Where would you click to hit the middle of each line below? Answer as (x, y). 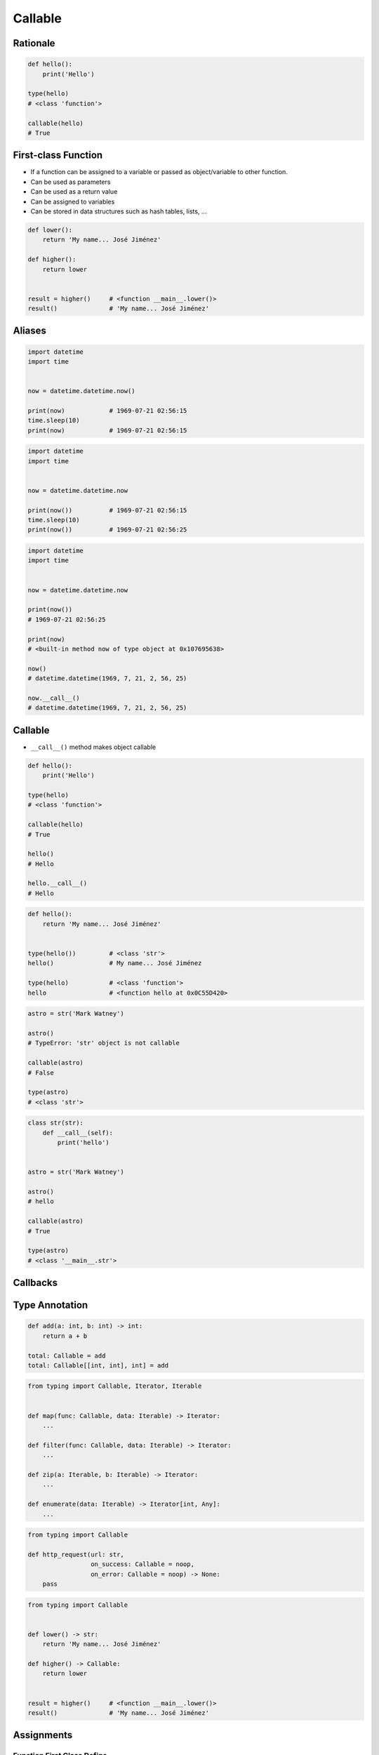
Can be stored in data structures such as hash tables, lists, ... (119, 211)
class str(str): (56, 1123)
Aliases (30, 331)
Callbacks (35, 1283)
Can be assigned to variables (73, 201)
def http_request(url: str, (76, 1554)
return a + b (65, 1336)
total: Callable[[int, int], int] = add (98, 1365)
